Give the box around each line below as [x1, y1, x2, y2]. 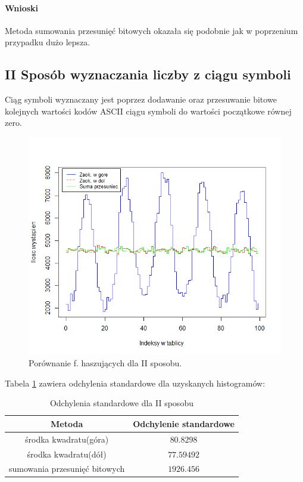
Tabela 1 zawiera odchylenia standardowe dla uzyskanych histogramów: [5, 376, 265, 389]
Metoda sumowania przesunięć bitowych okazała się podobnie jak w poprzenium [5, 24, 298, 36]
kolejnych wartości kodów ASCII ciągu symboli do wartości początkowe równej [5, 104, 292, 117]
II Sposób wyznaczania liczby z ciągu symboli [5, 65, 291, 84]
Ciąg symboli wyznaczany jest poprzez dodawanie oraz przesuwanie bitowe [5, 93, 277, 106]
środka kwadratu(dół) [27, 447, 107, 460]
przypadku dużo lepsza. [5, 36, 90, 48]
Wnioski [5, 1, 39, 14]
